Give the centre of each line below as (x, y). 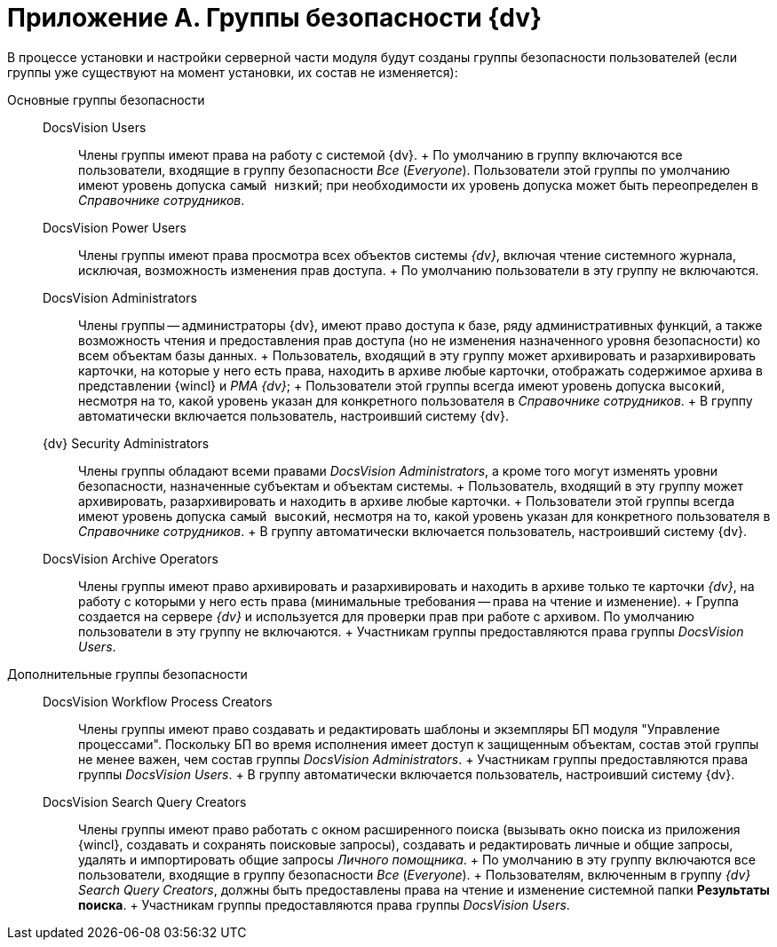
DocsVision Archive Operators (131, 558)
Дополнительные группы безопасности (127, 674)
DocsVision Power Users (115, 227)
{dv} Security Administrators (126, 443)
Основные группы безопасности (106, 99)
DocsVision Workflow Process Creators (158, 701)
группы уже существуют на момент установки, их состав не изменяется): (233, 72)
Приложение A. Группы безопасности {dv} (275, 18)
